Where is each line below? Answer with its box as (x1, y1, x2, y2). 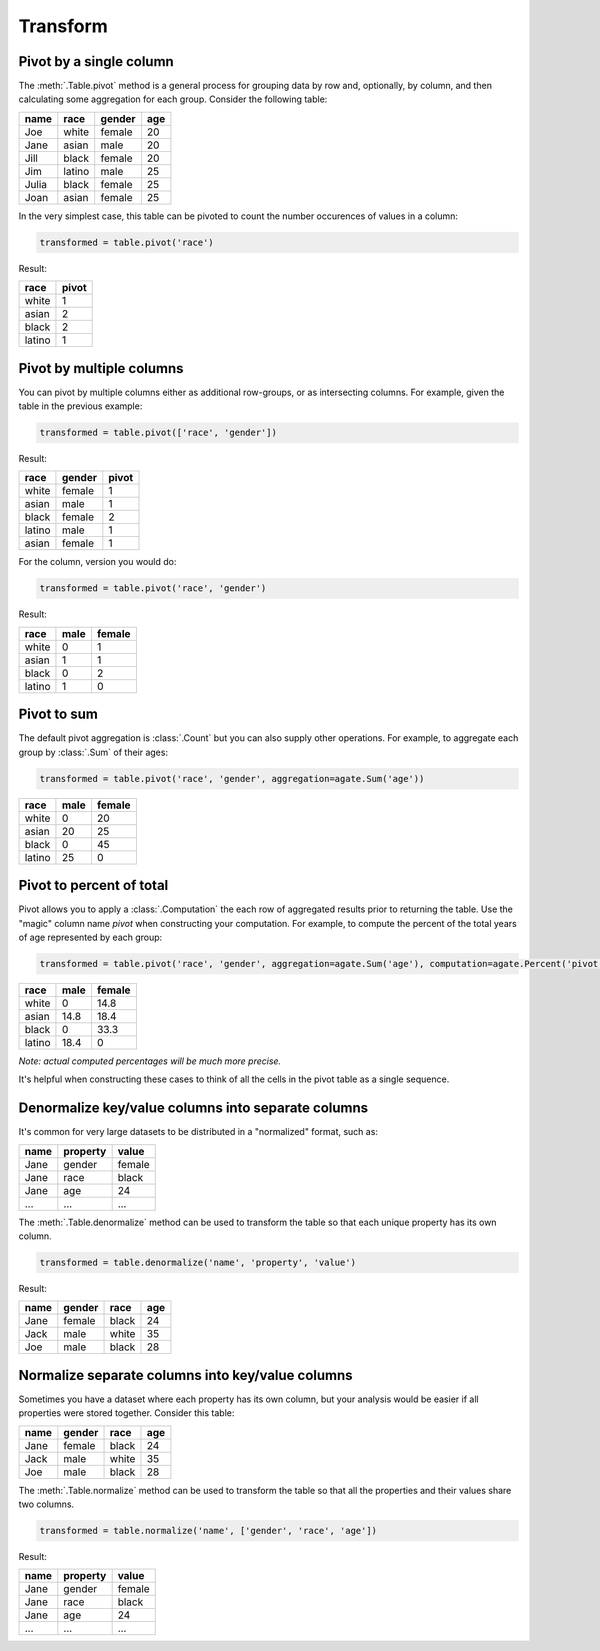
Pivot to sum (18, 706, 99, 723)
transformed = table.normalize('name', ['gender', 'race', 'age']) (39, 1525, 378, 1537)
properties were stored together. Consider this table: (18, 1407, 235, 1419)
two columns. (18, 1498, 75, 1510)
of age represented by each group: (18, 931, 163, 943)
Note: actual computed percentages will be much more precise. (18, 1055, 282, 1067)
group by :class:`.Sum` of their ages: (18, 746, 169, 758)
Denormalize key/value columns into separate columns (18, 1100, 369, 1117)
